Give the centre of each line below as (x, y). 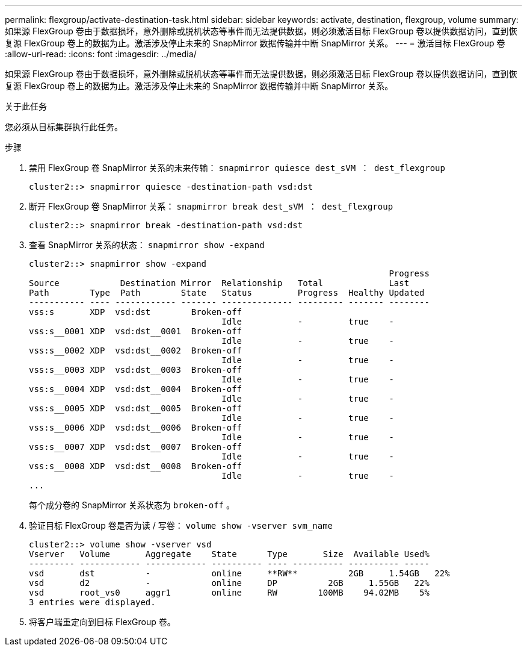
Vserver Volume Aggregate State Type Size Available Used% (229, 554)
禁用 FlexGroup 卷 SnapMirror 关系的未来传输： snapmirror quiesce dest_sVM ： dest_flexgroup (237, 168)
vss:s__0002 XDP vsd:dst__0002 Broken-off (136, 350)
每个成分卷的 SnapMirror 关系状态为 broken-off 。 (132, 505)
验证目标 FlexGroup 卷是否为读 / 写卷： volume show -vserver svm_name (181, 525)
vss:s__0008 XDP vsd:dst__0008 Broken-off (136, 466)
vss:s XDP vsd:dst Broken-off (136, 312)
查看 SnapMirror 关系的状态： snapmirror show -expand (147, 245)
